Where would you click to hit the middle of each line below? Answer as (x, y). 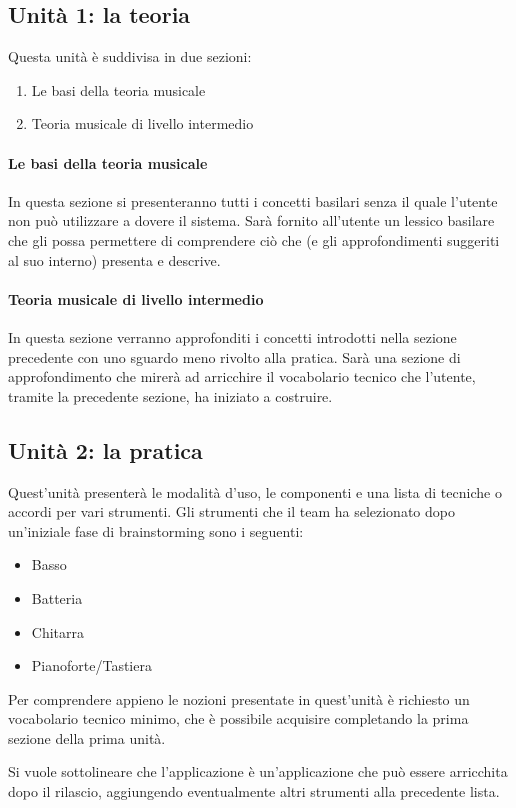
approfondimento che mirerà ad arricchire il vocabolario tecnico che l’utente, (242, 376)
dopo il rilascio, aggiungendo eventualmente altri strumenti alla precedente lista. (254, 791)
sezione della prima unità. (87, 737)
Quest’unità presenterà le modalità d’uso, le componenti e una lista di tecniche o (255, 491)
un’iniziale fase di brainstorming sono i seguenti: (156, 530)
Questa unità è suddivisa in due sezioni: (130, 56)
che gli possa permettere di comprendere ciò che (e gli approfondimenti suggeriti (254, 239)
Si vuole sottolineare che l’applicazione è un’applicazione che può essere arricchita (258, 771)
